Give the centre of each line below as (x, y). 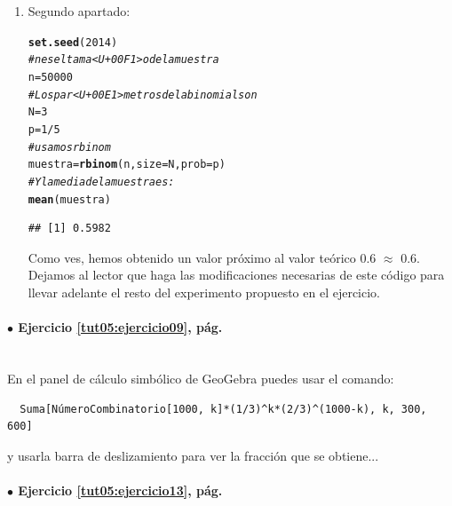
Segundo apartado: (79, 11)
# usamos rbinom (69, 147)
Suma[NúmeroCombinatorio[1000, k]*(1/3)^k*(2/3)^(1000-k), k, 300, (223, 409)
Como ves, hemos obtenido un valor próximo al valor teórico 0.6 (202, 257)
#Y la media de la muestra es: (101, 182)
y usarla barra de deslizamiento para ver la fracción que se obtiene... (193, 455)
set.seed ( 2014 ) (73, 42)
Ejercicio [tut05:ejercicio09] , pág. (120, 327)
